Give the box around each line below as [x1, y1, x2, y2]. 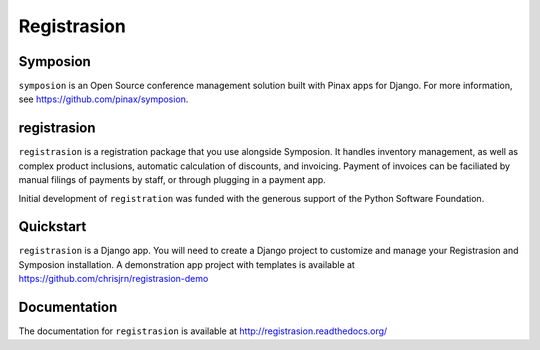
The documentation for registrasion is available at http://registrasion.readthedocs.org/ [18, 325, 388, 337]
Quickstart [18, 218, 87, 235]
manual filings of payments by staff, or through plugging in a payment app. [18, 174, 327, 186]
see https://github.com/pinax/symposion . [18, 93, 189, 105]
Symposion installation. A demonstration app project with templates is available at [18, 258, 355, 270]
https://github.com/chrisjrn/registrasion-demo [18, 273, 209, 285]
